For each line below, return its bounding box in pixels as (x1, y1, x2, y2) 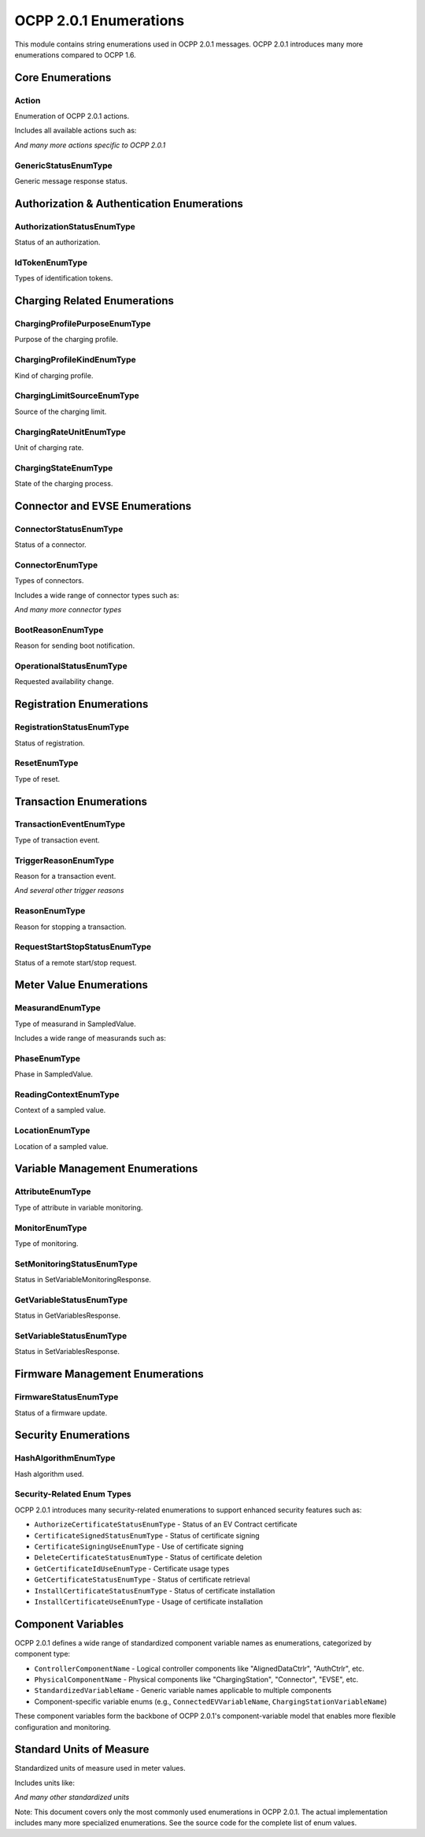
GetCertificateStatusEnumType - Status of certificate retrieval (34, 1575, 250, 1584)
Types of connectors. (14, 576, 84, 586)
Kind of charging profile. (14, 370, 94, 380)
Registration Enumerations (14, 697, 149, 711)
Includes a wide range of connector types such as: (14, 590, 179, 600)
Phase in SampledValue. (14, 1069, 94, 1079)
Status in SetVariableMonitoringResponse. (14, 1275, 151, 1285)
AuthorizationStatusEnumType (14, 221, 135, 232)
